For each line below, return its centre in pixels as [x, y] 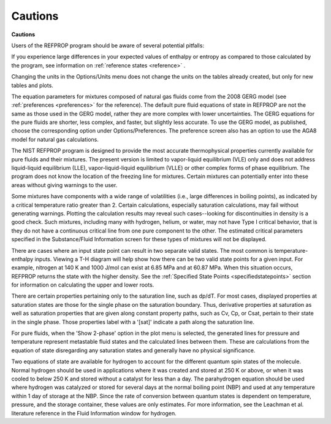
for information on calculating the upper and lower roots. [83, 285]
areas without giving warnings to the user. [64, 185]
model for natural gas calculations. [55, 139]
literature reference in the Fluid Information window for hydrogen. [94, 413]
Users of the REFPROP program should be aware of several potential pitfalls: [108, 45]
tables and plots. [32, 85]
